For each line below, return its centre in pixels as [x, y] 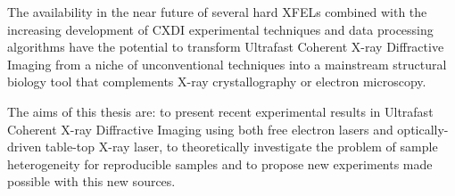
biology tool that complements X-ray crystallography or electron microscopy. [217, 82]
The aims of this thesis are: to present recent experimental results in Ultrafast [220, 111]
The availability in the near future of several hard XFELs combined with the [217, 12]
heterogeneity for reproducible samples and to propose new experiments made [220, 163]
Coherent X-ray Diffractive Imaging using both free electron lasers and [200, 129]
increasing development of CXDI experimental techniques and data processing [220, 29]
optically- [423, 129]
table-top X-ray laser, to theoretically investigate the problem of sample [241, 147]
